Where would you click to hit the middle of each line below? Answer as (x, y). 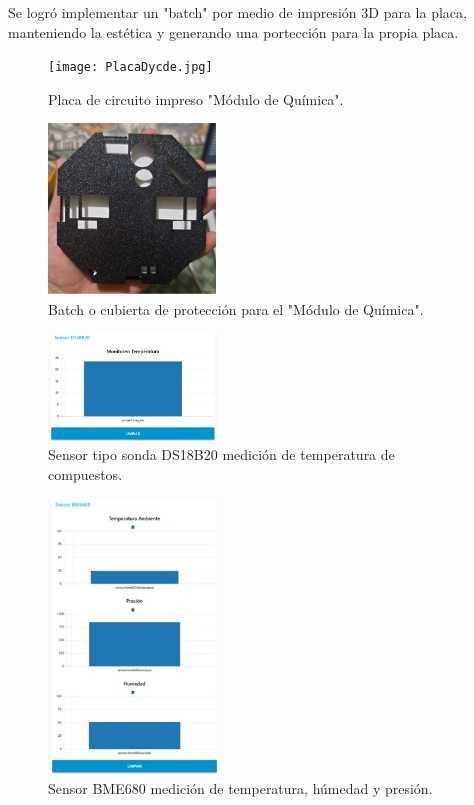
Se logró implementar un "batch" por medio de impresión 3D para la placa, (237, 12)
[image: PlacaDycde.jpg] (130, 67)
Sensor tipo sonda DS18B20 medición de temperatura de (221, 454)
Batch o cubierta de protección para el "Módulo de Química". (236, 308)
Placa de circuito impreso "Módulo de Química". (196, 98)
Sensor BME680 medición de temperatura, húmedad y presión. (240, 787)
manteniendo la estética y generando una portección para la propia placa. (233, 31)
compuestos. (85, 474)
